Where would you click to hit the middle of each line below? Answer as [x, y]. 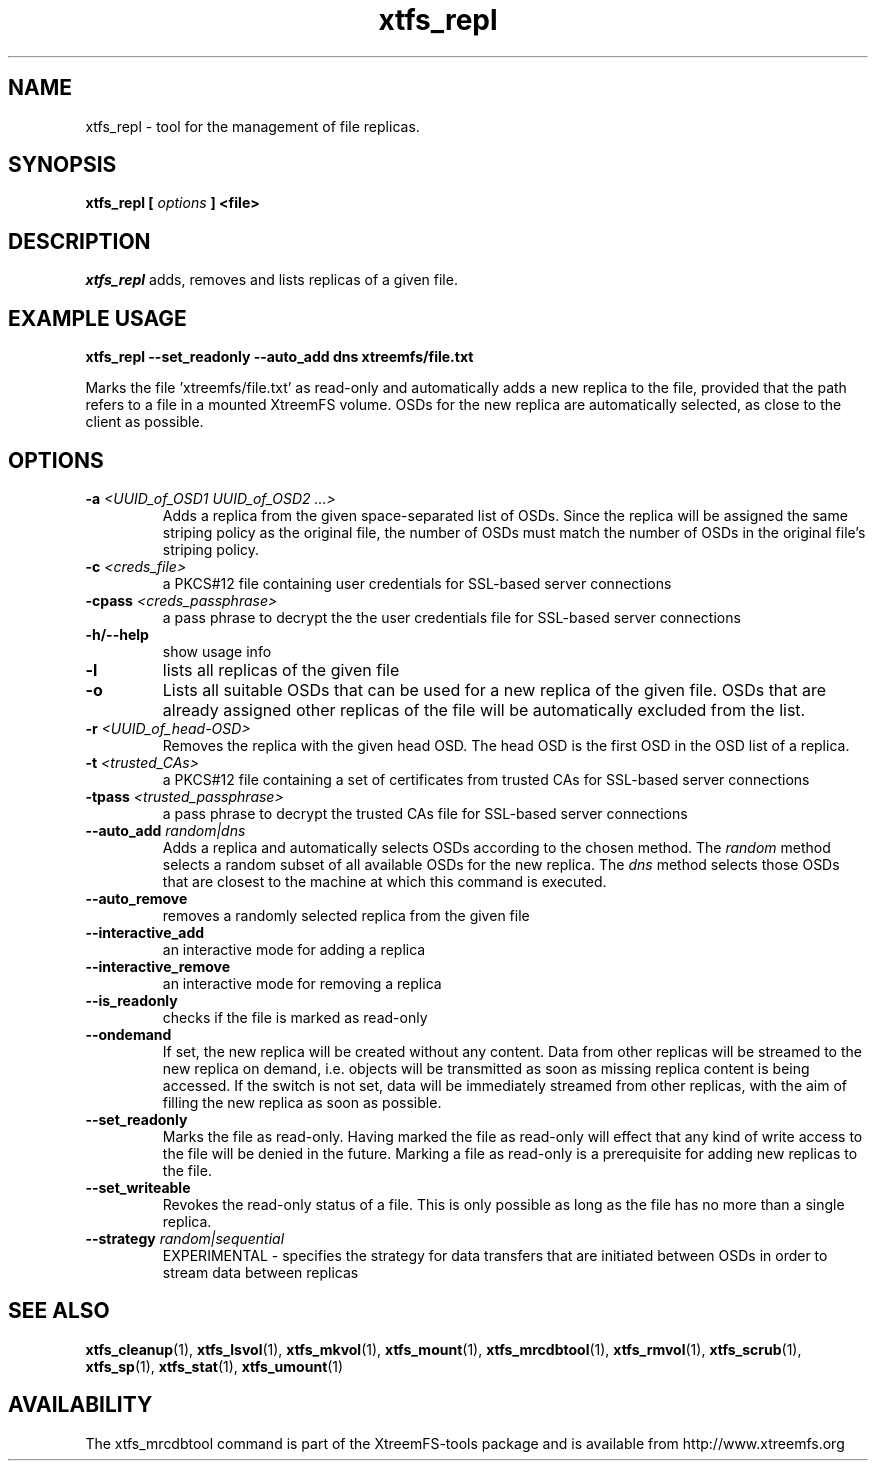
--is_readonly [131, 1000]
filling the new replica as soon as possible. [302, 1102]
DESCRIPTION [79, 241]
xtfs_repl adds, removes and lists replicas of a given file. [271, 280]
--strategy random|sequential [185, 1238]
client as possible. [144, 422]
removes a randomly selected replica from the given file [346, 915]
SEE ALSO [59, 1311]
